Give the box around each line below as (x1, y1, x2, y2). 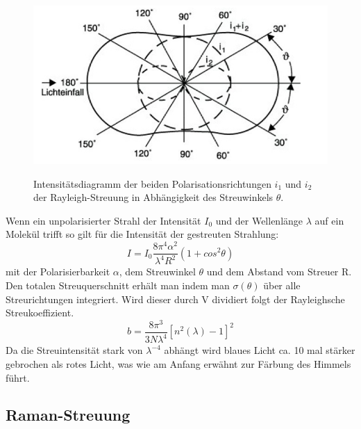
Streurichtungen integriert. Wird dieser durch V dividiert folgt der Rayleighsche (6, 291, 345, 306)
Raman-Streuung (6, 404, 131, 426)
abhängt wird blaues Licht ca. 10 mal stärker (164, 343, 355, 357)
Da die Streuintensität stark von (6, 343, 143, 357)
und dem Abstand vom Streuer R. (206, 264, 352, 279)
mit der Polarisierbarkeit (6, 264, 110, 279)
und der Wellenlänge (215, 213, 303, 227)
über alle (263, 278, 301, 293)
